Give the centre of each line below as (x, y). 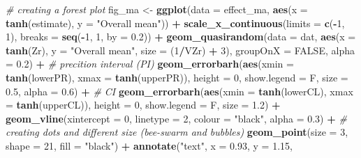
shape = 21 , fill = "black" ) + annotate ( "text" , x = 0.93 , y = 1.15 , (149, 145)
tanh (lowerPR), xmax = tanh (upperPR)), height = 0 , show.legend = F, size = (177, 77)
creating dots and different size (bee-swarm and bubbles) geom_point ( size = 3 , (177, 132)
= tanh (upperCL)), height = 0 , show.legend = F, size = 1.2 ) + (143, 105)
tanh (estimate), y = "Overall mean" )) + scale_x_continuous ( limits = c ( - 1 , (175, 23)
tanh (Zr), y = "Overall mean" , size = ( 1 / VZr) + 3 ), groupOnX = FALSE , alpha (180, 50)
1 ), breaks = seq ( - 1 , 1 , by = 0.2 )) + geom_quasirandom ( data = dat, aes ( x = (181, 37)
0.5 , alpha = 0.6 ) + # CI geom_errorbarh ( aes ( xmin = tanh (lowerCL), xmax (179, 91)
